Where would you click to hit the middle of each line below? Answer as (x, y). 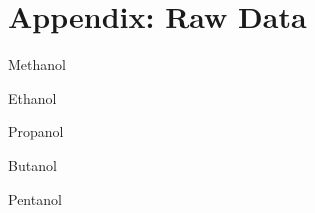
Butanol (32, 164)
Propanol (36, 131)
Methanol (37, 64)
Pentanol (35, 198)
